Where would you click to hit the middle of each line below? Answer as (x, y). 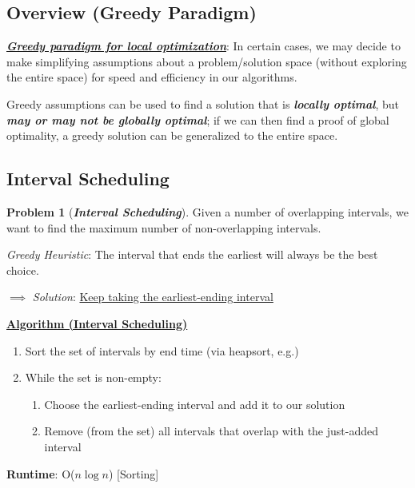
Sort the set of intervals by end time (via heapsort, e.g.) (162, 350)
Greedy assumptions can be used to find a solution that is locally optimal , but (203, 103)
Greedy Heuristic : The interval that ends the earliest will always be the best (192, 254)
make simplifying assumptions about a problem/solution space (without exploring (207, 61)
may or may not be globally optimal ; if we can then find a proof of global (198, 119)
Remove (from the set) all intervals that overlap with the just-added (211, 431)
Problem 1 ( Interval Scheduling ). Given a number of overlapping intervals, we (207, 211)
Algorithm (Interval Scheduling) (97, 323)
